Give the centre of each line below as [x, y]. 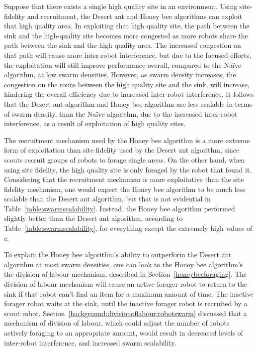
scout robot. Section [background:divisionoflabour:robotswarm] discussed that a [126, 313]
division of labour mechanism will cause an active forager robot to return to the [126, 284]
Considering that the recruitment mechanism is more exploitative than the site [124, 179]
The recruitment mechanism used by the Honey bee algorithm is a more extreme [127, 140]
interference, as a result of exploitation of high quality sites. [95, 123]
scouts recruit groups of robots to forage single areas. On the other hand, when [125, 159]
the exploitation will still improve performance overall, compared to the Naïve [123, 65]
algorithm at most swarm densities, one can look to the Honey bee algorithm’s [124, 264]
